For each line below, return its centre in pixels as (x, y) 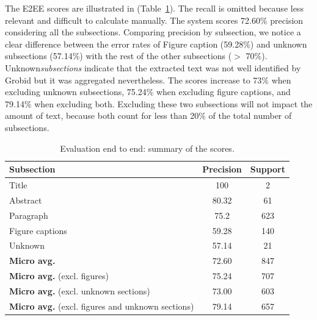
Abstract (26, 200)
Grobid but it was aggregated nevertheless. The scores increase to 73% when (148, 80)
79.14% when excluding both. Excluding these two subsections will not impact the (159, 103)
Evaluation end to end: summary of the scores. (147, 148)
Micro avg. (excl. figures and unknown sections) (102, 306)
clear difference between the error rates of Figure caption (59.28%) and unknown (156, 44)
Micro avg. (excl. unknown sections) (80, 290)
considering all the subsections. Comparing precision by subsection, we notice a (153, 32)
